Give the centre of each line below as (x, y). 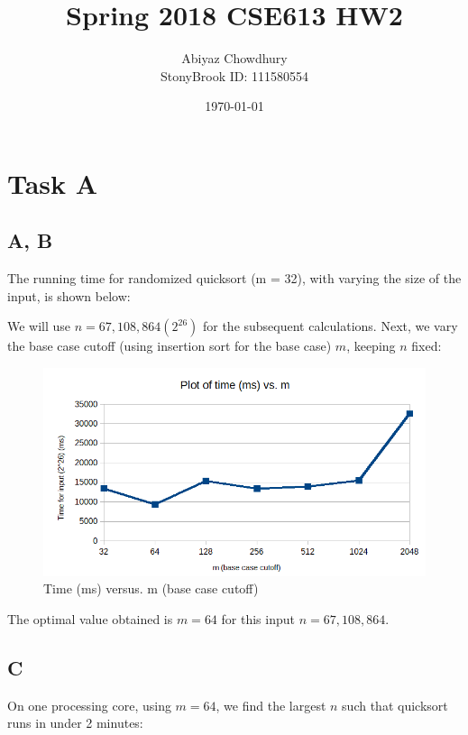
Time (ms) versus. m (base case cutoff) (151, 588)
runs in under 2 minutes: (75, 723)
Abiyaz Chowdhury (234, 58)
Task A (53, 183)
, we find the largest (271, 705)
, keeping (371, 346)
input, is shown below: (69, 295)
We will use (39, 326)
